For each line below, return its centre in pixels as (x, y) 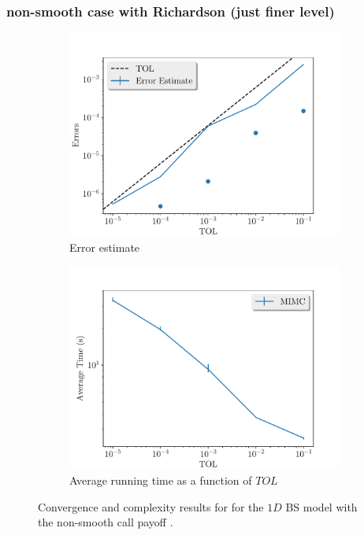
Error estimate (105, 247)
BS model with (321, 506)
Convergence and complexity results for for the (151, 506)
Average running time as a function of (161, 480)
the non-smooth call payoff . (106, 522)
